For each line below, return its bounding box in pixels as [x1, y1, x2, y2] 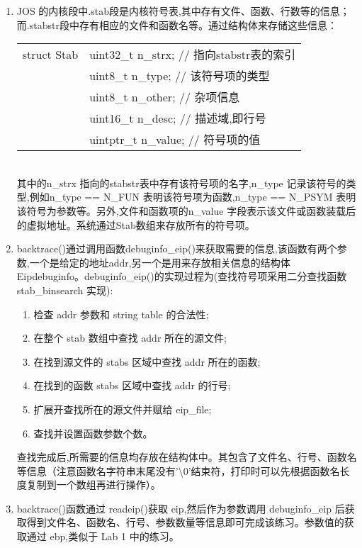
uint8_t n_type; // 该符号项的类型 [89, 67, 270, 84]
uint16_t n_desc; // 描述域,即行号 [89, 110, 266, 127]
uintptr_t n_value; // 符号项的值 [89, 131, 261, 148]
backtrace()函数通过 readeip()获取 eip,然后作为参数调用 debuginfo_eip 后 [16, 501, 345, 515]
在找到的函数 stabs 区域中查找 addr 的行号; [33, 378, 231, 393]
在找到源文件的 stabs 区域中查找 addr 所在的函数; [33, 354, 261, 369]
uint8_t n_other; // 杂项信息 [89, 89, 240, 106]
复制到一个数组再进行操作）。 [26, 477, 161, 492]
